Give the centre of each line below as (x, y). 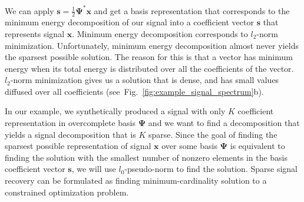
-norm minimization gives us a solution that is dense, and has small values (145, 80)
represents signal (35, 33)
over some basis (189, 146)
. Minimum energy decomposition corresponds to (160, 33)
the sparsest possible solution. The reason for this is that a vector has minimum (149, 57)
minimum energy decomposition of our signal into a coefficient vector (129, 22)
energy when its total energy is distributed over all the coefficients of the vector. (149, 68)
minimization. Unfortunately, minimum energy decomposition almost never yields (152, 45)
